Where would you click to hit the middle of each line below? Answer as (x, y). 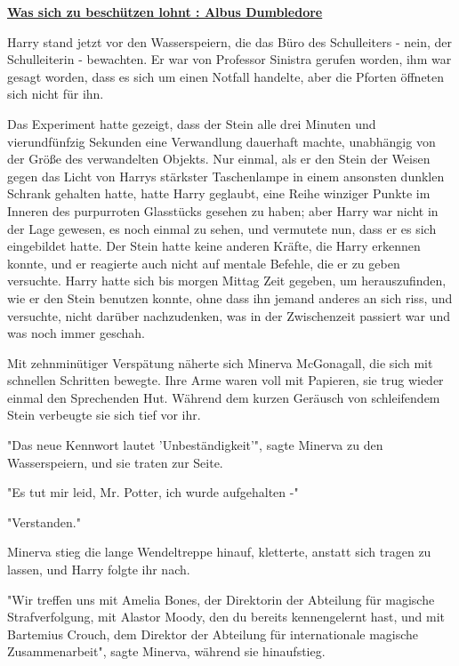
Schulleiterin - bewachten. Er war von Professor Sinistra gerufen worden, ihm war (229, 59)
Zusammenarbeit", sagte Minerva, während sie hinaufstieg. (166, 651)
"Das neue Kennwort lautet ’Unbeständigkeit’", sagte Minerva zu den (195, 445)
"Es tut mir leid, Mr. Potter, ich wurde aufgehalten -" (153, 492)
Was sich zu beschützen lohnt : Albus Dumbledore (165, 12)
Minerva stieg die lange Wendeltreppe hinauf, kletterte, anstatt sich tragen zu (219, 552)
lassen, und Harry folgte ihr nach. (99, 570)
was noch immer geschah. (76, 333)
